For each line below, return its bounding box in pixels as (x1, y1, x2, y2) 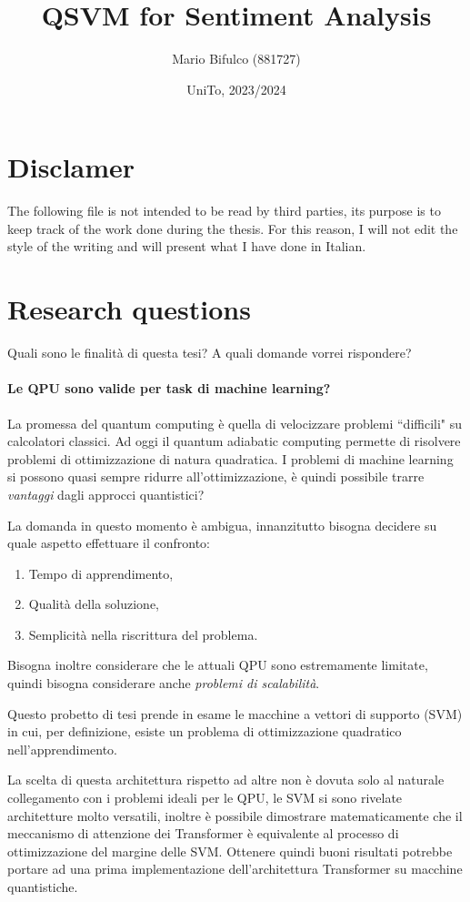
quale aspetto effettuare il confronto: (7, 533, 210, 552)
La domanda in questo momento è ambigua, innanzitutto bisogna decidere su (7, 515, 437, 534)
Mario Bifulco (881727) (172, 49, 301, 68)
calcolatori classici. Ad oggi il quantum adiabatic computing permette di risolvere (7, 431, 461, 451)
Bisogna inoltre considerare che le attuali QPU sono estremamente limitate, (7, 655, 428, 674)
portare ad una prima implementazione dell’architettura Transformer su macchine (7, 859, 463, 878)
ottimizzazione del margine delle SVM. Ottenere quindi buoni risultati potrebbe (7, 841, 453, 860)
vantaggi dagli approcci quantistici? (7, 484, 205, 503)
